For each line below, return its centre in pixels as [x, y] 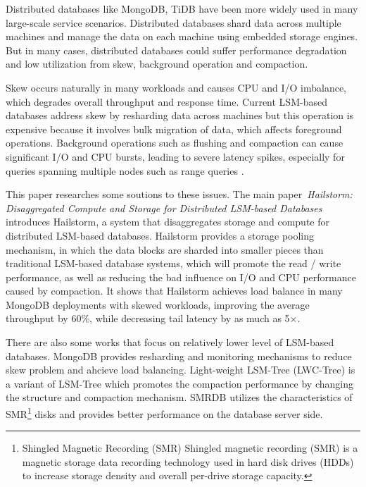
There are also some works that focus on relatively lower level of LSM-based [170, 342]
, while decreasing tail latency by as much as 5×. [195, 318]
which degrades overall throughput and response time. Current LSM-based [166, 101]
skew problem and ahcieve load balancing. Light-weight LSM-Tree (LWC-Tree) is [181, 370]
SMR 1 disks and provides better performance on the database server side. [164, 413]
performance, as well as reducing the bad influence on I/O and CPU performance [181, 277]
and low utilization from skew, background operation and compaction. [157, 64]
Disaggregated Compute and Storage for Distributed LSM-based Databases [164, 208]
